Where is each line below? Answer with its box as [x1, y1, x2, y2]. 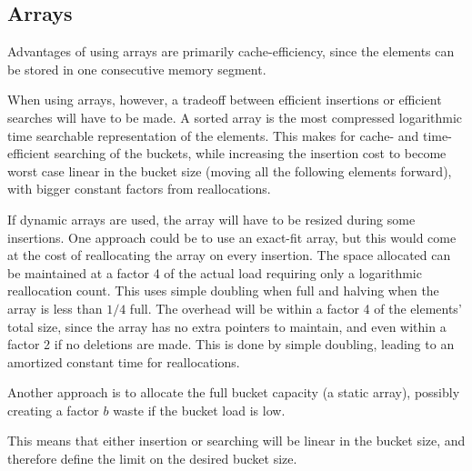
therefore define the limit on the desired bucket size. [7, 449, 297, 468]
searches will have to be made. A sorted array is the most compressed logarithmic [7, 107, 463, 126]
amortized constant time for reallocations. [7, 352, 240, 371]
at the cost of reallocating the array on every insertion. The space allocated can [7, 246, 451, 265]
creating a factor [7, 400, 99, 419]
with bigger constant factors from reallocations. [7, 179, 271, 198]
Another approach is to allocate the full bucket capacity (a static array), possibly [7, 383, 460, 402]
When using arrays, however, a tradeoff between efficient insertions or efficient [7, 90, 442, 109]
